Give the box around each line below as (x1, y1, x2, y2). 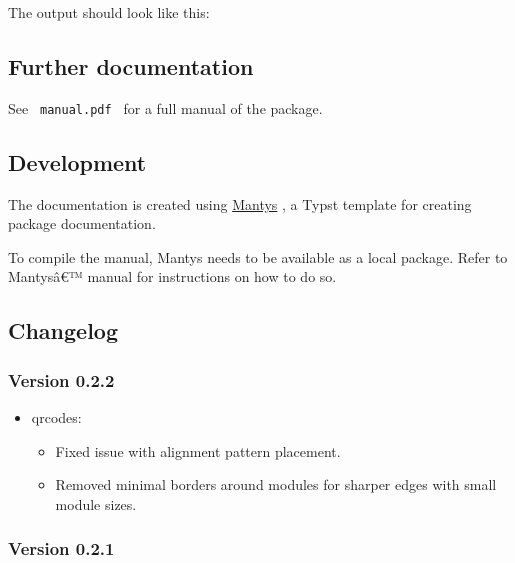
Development (8, 146, 147, 177)
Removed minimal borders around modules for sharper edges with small (55, 474, 497, 495)
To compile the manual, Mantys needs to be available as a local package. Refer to (8, 246, 508, 267)
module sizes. (55, 493, 137, 514)
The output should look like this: (8, 2, 210, 22)
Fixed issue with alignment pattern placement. (55, 440, 341, 461)
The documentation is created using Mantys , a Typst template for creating (8, 193, 472, 214)
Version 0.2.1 (8, 536, 115, 561)
